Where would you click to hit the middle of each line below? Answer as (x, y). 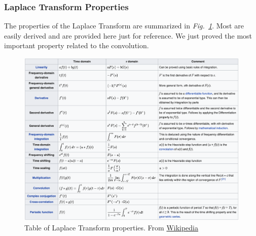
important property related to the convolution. (77, 45)
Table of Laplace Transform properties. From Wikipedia (112, 227)
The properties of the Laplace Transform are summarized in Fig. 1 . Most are (124, 26)
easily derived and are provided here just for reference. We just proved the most (128, 35)
